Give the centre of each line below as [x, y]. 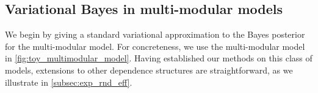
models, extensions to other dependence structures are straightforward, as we [149, 70]
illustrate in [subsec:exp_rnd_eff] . [69, 82]
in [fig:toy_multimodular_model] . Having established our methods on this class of [159, 58]
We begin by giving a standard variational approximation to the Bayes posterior [155, 34]
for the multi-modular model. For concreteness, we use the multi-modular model [155, 46]
